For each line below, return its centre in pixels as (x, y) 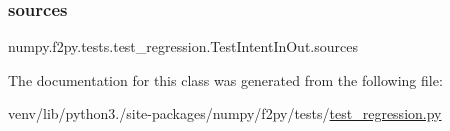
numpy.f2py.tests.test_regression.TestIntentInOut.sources (183, 46)
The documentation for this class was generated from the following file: (225, 79)
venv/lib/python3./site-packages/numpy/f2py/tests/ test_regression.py (225, 113)
